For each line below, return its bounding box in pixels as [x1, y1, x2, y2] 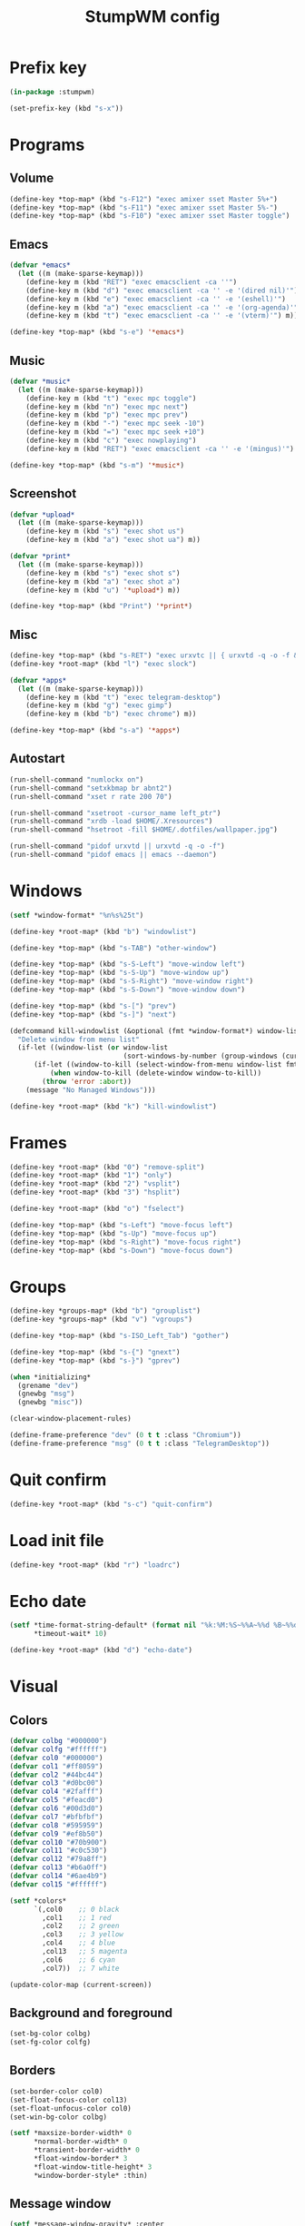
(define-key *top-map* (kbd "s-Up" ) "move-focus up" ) [9, 1228, 218, 1238]
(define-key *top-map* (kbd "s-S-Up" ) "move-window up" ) [9, 969, 230, 978]
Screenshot [9, 486, 77, 501]
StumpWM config [84, 6, 221, 27]
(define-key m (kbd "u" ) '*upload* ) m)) [25, 586, 181, 595]
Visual [9, 1677, 59, 1697]
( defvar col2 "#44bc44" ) [9, 1770, 103, 1779]
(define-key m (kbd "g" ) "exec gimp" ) [25, 701, 172, 710]
